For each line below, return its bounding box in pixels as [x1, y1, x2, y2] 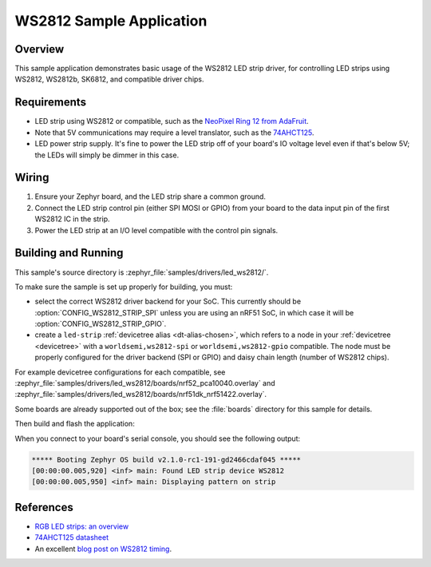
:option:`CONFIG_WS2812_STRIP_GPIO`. [34, 319, 167, 329]
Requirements [14, 96, 87, 109]
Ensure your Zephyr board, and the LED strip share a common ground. [34, 192, 267, 201]
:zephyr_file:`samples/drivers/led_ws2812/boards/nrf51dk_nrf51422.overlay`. [14, 390, 267, 399]
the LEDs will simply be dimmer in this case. [34, 150, 180, 160]
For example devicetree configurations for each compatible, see [14, 367, 226, 377]
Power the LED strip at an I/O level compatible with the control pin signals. [34, 225, 279, 235]
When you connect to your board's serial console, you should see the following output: [14, 434, 301, 443]
